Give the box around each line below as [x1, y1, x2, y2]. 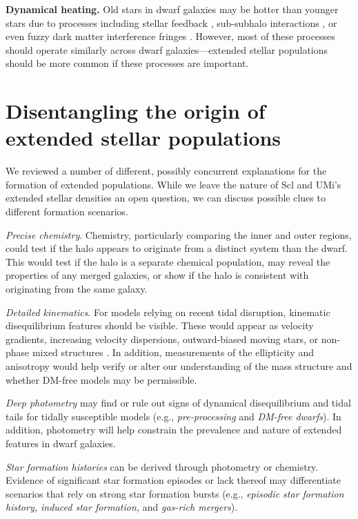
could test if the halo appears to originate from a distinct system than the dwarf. [6, 241, 348, 255]
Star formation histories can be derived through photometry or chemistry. [6, 459, 319, 473]
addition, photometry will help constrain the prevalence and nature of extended [6, 422, 342, 437]
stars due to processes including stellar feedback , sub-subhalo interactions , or [6, 15, 337, 30]
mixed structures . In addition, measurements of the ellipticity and [32, 345, 314, 360]
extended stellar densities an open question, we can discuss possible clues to [6, 190, 326, 205]
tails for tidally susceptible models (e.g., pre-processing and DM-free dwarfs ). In [6, 409, 341, 423]
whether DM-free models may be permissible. [6, 372, 197, 386]
